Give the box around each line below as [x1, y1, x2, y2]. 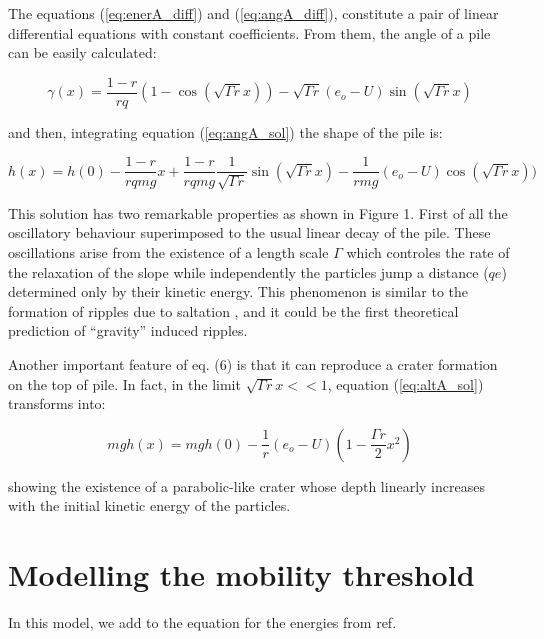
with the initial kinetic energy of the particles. [8, 495, 291, 516]
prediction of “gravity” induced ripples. [8, 320, 248, 341]
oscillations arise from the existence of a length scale [8, 242, 329, 263]
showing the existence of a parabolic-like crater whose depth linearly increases [8, 475, 485, 496]
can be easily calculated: [8, 42, 157, 63]
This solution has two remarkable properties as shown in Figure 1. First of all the [8, 202, 508, 223]
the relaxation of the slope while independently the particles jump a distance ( [8, 261, 489, 282]
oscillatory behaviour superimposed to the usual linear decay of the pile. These [8, 222, 491, 243]
